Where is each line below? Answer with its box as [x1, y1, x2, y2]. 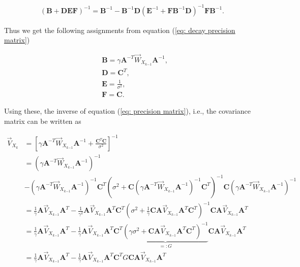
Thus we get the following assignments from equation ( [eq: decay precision [4, 24, 235, 35]
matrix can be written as [4, 115, 81, 126]
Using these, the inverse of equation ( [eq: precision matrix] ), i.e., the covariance [4, 106, 251, 116]
